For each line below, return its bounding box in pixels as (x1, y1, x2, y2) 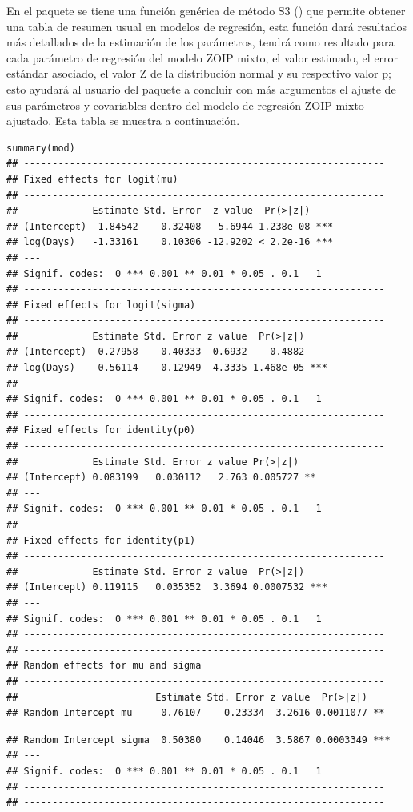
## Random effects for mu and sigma (6, 660, 202, 672)
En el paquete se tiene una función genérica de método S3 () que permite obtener (6, 2, 406, 18)
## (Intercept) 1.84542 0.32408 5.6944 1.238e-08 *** (6, 220, 334, 232)
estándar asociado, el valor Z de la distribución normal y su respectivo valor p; (6, 65, 391, 82)
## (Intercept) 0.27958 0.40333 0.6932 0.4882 (6, 346, 305, 358)
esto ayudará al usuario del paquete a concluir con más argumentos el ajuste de (6, 80, 396, 97)
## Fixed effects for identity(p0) (6, 424, 196, 436)
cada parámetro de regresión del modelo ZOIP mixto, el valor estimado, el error (6, 49, 399, 66)
